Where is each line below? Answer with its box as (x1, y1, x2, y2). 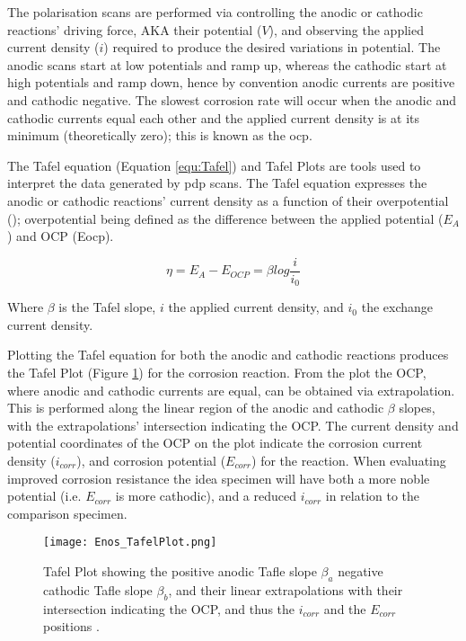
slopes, (399, 398, 435, 417)
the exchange (361, 298, 434, 316)
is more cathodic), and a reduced (115, 486, 296, 505)
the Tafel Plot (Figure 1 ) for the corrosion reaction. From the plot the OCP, (7, 363, 426, 382)
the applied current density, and (168, 298, 344, 316)
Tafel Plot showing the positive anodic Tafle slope (43, 562, 317, 581)
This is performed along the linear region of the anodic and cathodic (7, 398, 384, 417)
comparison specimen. (7, 503, 127, 522)
